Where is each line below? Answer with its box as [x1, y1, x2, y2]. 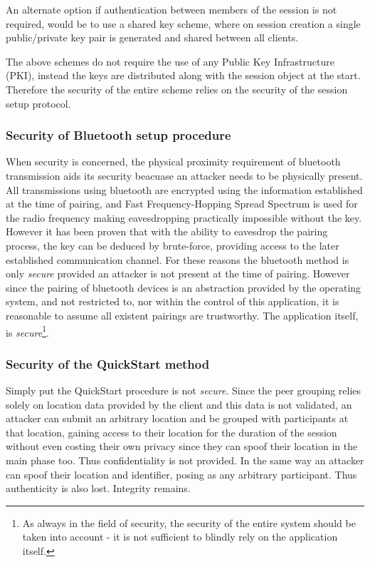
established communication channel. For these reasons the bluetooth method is [6, 252, 349, 267]
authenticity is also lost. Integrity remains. [6, 481, 191, 496]
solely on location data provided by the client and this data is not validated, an [6, 397, 352, 412]
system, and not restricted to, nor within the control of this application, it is [6, 294, 339, 309]
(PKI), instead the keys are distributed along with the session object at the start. [6, 68, 361, 83]
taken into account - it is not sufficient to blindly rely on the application [22, 529, 338, 544]
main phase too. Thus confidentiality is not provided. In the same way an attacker [6, 452, 364, 467]
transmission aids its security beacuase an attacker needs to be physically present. [6, 168, 363, 183]
